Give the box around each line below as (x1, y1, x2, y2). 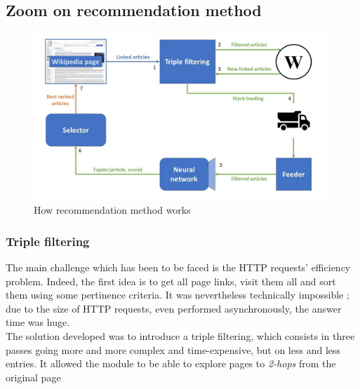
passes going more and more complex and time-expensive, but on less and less (6, 342, 341, 357)
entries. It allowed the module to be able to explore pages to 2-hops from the (6, 356, 336, 371)
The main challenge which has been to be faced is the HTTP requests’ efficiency (6, 260, 351, 275)
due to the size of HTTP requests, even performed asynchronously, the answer (6, 301, 342, 315)
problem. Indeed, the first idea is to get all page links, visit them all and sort (6, 273, 336, 288)
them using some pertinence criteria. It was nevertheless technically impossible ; (6, 287, 349, 302)
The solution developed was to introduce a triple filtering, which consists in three (6, 329, 355, 343)
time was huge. (6, 315, 70, 329)
